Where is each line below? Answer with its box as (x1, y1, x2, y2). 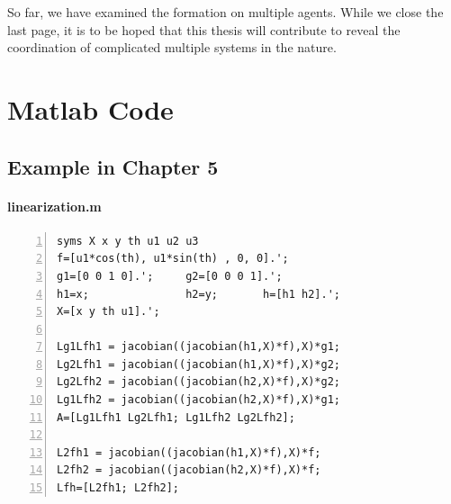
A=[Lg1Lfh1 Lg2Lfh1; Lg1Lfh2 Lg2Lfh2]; (57, 410, 295, 424)
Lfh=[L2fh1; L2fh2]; (57, 481, 180, 495)
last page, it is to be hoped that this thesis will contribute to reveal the (7, 20, 401, 39)
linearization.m (7, 196, 102, 215)
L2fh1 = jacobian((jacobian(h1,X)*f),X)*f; (57, 445, 321, 459)
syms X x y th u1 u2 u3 (57, 234, 199, 247)
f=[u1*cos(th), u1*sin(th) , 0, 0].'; (57, 252, 289, 265)
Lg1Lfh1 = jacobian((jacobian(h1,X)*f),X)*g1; (57, 340, 340, 354)
